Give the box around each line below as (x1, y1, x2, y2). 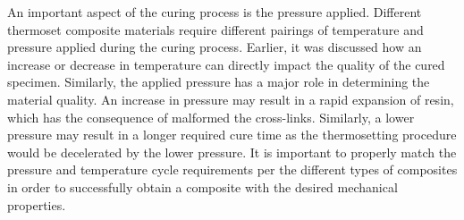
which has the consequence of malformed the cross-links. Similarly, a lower (7, 107, 415, 126)
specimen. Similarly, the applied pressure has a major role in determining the (7, 72, 430, 91)
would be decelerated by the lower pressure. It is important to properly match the (7, 142, 457, 161)
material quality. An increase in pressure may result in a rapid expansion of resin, (7, 89, 454, 108)
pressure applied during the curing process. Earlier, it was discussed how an (7, 38, 422, 56)
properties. (7, 195, 66, 214)
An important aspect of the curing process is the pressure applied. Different (7, 3, 422, 21)
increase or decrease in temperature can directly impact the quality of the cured (7, 55, 445, 73)
